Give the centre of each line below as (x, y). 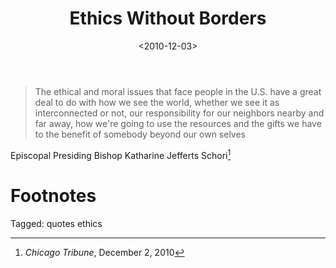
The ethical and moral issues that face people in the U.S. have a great (178, 91)
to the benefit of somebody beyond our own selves (140, 134)
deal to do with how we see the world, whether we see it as (157, 102)
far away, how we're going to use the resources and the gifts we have (178, 123)
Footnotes (53, 195)
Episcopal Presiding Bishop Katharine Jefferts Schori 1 (121, 154)
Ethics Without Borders (168, 18)
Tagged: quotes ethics (56, 223)
